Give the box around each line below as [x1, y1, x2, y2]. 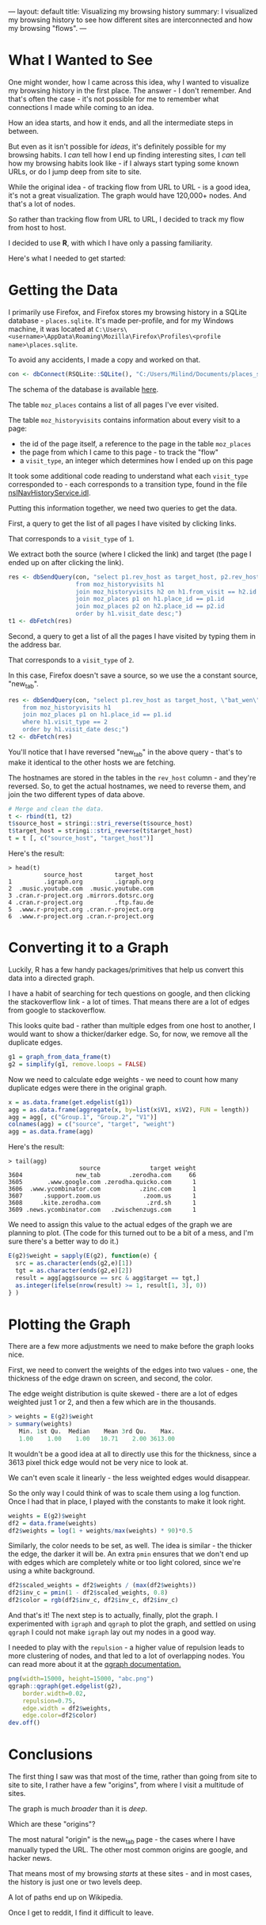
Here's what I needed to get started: [8, 253, 127, 263]
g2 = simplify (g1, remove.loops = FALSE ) [8, 1060, 147, 1068]
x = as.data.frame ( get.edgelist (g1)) [8, 1098, 133, 1107]
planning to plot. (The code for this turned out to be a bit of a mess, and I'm [8, 1228, 254, 1238]
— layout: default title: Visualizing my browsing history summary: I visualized [8, 7, 258, 16]
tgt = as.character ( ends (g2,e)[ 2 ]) [15, 1266, 133, 1274]
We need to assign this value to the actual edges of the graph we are [8, 1220, 233, 1229]
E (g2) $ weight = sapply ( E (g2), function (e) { [8, 1252, 158, 1260]
